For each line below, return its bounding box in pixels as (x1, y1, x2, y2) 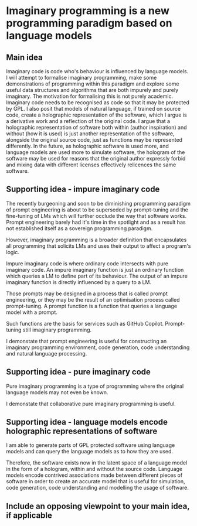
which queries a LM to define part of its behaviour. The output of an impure (6, 272, 188, 279)
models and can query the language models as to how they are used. (6, 448, 174, 455)
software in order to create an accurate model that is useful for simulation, (6, 478, 186, 485)
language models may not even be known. (6, 388, 108, 396)
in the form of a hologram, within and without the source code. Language (6, 466, 183, 473)
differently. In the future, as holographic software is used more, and (6, 142, 169, 149)
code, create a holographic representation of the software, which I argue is (6, 111, 187, 118)
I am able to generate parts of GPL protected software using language (6, 442, 175, 449)
